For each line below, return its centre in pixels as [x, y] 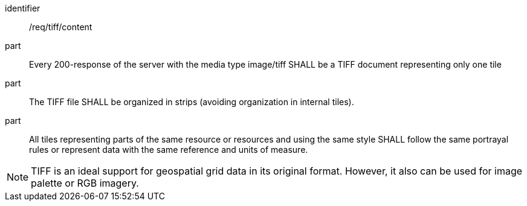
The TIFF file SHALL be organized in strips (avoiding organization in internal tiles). [192, 102]
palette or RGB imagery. [85, 183]
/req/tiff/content [61, 27]
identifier [23, 8]
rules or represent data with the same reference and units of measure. [169, 150]
